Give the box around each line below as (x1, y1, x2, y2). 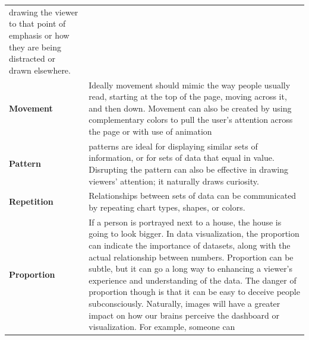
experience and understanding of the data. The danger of (89, 274, 297, 286)
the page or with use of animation (89, 125, 212, 137)
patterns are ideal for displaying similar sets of (89, 139, 258, 152)
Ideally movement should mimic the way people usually (89, 78, 291, 91)
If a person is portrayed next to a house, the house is (89, 215, 282, 228)
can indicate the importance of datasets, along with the (89, 239, 291, 252)
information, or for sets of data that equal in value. (89, 151, 275, 164)
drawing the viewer (9, 5, 78, 18)
